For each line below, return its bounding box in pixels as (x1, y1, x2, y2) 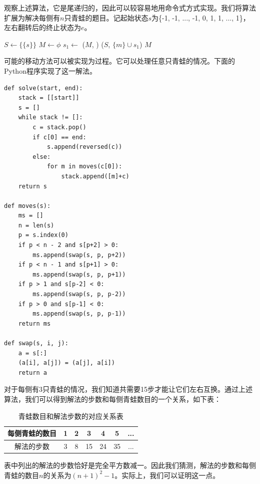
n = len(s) (18, 221, 54, 229)
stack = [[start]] (18, 94, 79, 102)
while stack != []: (18, 114, 83, 121)
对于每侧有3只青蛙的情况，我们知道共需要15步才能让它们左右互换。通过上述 (4, 384, 252, 394)
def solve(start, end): (4, 84, 83, 92)
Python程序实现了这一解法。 (4, 65, 96, 76)
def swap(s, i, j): (4, 340, 68, 347)
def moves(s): (4, 202, 51, 209)
